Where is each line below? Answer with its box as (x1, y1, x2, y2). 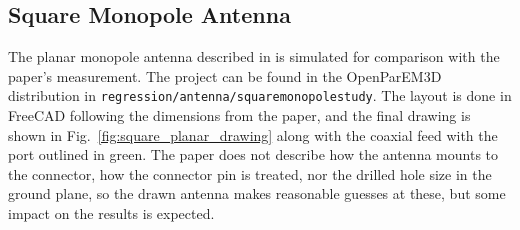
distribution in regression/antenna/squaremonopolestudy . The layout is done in (8, 85, 512, 106)
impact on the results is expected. (8, 203, 215, 224)
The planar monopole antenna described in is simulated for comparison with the (8, 46, 500, 67)
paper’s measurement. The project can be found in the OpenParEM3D (8, 65, 442, 86)
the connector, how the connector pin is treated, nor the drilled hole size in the (8, 163, 492, 184)
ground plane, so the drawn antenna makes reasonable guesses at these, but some (8, 183, 506, 204)
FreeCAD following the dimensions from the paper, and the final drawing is (8, 105, 471, 126)
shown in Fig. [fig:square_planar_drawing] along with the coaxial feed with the (8, 124, 498, 145)
